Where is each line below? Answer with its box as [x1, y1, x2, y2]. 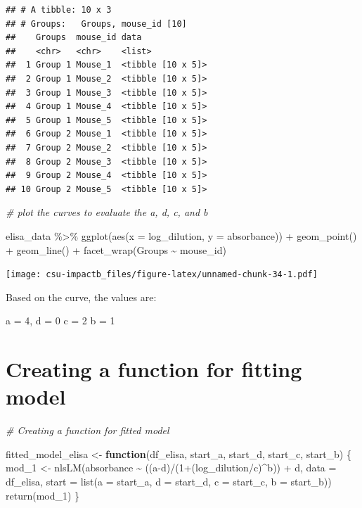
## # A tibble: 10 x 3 [6, 5, 112, 15]
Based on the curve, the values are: [6, 289, 157, 304]
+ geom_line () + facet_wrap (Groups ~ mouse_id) [6, 242, 226, 257]
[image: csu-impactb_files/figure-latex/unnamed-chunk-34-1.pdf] [6, 269, 318, 280]
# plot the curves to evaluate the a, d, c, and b [6, 205, 208, 220]
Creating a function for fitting [6, 355, 302, 383]
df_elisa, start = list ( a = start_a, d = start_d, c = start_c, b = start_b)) [6, 474, 332, 489]
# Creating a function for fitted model [6, 423, 169, 438]
